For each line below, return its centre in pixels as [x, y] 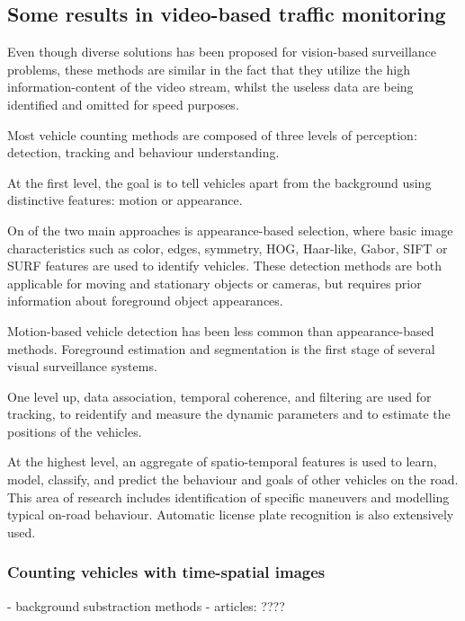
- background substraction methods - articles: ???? [146, 605]
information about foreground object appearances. [145, 301]
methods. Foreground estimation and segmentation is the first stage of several [221, 348]
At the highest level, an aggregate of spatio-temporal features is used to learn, [222, 461]
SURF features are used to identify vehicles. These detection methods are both [225, 266]
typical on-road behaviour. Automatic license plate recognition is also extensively [231, 515]
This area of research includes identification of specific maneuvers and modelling [228, 497]
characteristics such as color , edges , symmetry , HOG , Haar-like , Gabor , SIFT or [228, 248]
